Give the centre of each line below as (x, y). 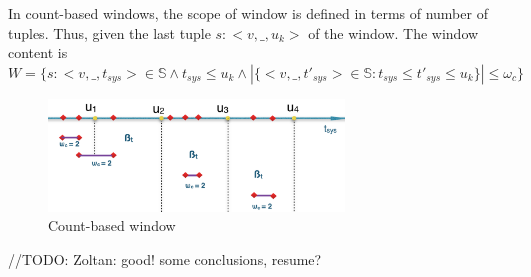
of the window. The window (393, 32)
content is (38, 52)
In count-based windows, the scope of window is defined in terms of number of (248, 13)
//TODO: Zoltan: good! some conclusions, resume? (165, 259)
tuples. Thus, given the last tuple (109, 32)
